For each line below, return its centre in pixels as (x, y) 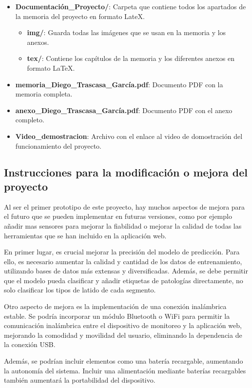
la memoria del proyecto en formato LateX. (80, 16)
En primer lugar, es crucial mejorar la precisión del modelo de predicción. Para (122, 252)
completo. (30, 120)
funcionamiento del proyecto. (58, 145)
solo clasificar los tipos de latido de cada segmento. (80, 290)
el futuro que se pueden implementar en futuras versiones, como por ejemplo (118, 216)
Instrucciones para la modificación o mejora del (126, 172)
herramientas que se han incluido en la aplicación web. (85, 235)
